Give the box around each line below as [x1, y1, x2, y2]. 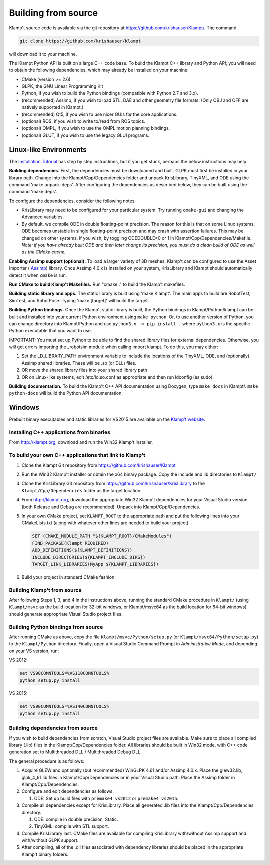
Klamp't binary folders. [21, 851, 69, 857]
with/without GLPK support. [21, 837, 79, 843]
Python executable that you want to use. [9, 328, 92, 334]
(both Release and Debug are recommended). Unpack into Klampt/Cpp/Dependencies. [21, 504, 201, 510]
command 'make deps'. [9, 189, 57, 195]
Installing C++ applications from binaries [9, 429, 111, 436]
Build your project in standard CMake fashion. [21, 574, 116, 580]
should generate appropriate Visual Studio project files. [9, 611, 123, 617]
